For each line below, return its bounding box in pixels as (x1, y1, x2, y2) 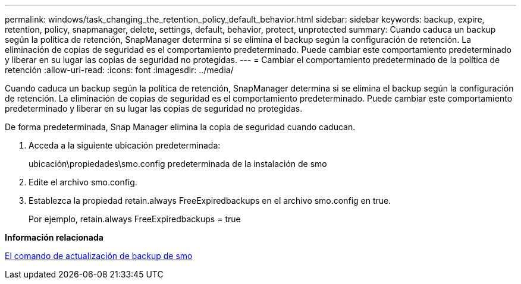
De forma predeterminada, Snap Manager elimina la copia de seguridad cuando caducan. (5, 122, 356, 132)
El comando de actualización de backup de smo (5, 251, 193, 261)
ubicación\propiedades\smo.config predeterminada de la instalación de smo (29, 159, 327, 169)
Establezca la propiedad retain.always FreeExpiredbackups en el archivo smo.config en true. (29, 195, 391, 206)
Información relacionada (5, 232, 103, 242)
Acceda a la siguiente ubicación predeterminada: (29, 140, 221, 150)
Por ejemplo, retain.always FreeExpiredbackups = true (29, 214, 241, 224)
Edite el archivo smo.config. (29, 177, 137, 187)
